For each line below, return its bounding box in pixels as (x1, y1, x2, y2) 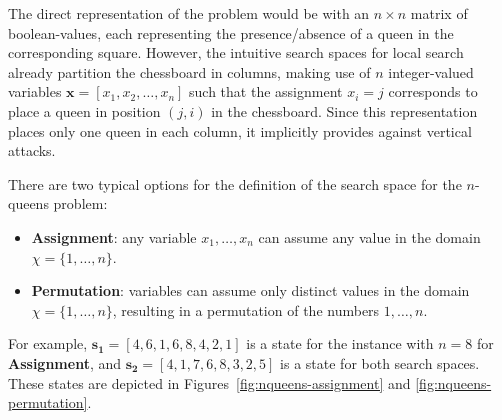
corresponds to (388, 81, 478, 102)
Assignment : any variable (31, 226, 197, 247)
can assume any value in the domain (258, 226, 481, 247)
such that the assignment (189, 81, 343, 102)
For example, (8, 333, 88, 354)
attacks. (8, 140, 56, 161)
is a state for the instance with (246, 333, 434, 354)
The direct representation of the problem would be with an (8, 3, 370, 23)
